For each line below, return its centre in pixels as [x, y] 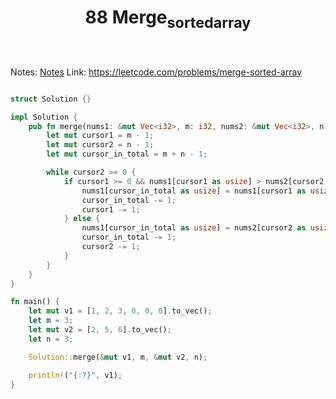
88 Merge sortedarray [168, 19]
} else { [82, 219]
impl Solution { [44, 117]
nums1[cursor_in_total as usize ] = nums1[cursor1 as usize [207, 191]
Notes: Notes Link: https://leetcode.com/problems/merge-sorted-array [156, 72]
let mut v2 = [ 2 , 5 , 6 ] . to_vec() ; [100, 330]
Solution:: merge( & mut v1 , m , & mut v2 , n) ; [118, 357]
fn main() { [35, 302]
